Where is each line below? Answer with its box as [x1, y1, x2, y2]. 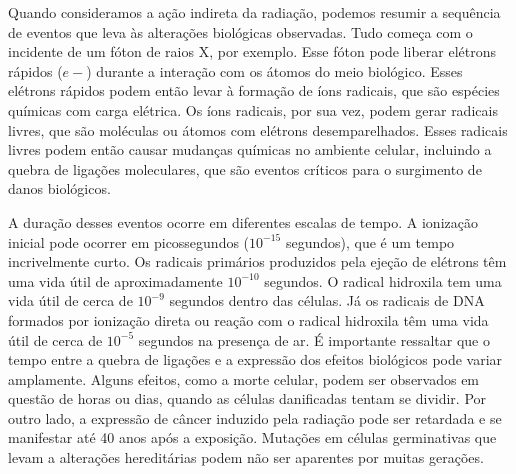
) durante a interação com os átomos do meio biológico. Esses [86, 60, 463, 81]
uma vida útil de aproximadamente [8, 270, 223, 291]
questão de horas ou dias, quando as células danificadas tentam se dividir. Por [8, 388, 487, 409]
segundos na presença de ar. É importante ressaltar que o [138, 329, 490, 350]
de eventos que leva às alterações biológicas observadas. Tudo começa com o [8, 21, 473, 42]
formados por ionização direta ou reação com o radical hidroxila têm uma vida [8, 309, 489, 330]
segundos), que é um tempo [285, 231, 455, 252]
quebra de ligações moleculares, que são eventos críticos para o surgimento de [8, 158, 482, 179]
